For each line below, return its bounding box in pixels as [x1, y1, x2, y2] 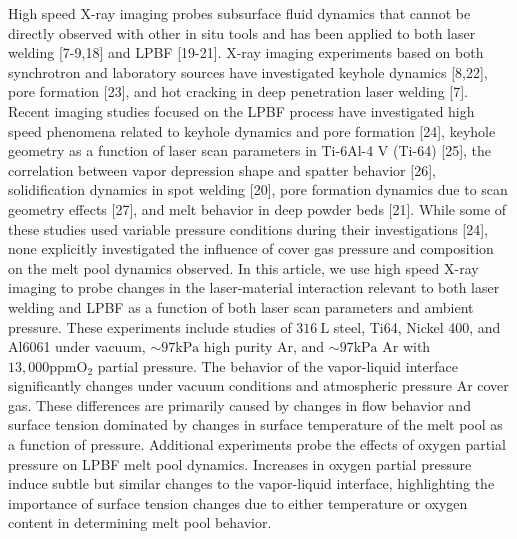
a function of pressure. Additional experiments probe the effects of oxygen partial [8, 434, 506, 455]
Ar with [382, 336, 431, 357]
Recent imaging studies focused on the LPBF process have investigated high [8, 100, 475, 121]
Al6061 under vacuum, [8, 336, 146, 357]
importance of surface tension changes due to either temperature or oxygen [8, 492, 468, 513]
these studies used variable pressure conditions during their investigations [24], [8, 218, 489, 239]
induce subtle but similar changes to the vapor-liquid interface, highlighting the [8, 473, 495, 494]
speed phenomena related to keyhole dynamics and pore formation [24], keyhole [8, 120, 496, 141]
